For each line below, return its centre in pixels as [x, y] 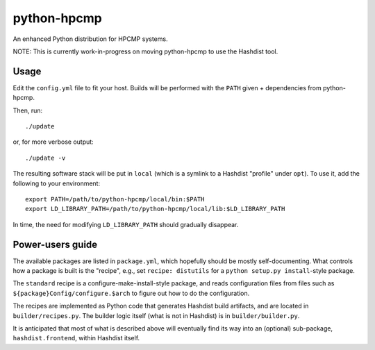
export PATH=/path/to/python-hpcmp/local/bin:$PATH [115, 199]
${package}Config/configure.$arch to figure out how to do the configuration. [131, 293]
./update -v [45, 158]
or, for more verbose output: [53, 142]
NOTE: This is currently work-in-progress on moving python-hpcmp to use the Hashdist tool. [145, 51]
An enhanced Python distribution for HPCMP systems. [90, 39]
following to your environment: [57, 183]
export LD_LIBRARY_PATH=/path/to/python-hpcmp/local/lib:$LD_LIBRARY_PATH [155, 209]
